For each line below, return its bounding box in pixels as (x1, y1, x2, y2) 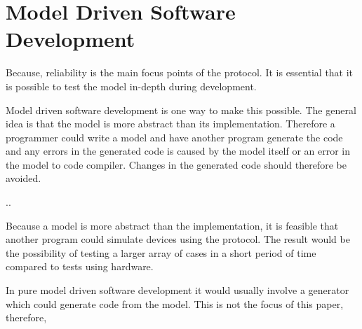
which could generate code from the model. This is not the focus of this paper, (6, 296, 344, 311)
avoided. (6, 171, 41, 185)
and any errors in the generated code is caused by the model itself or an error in (6, 143, 350, 158)
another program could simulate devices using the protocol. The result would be (6, 232, 350, 246)
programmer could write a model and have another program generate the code (6, 129, 343, 144)
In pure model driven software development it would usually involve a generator (6, 283, 349, 297)
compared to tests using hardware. (6, 259, 154, 274)
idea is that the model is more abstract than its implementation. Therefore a (6, 116, 335, 131)
